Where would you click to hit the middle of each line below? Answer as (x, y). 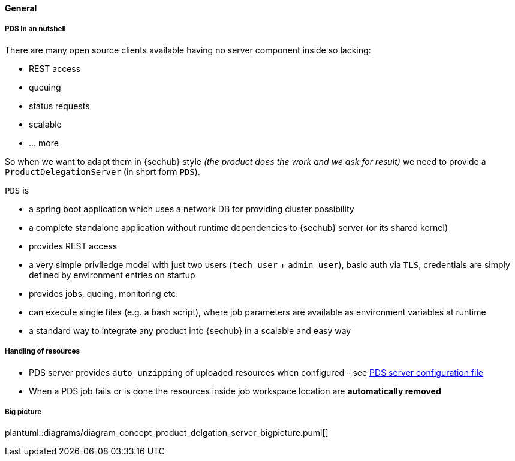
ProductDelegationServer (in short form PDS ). (103, 171)
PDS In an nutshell (35, 29)
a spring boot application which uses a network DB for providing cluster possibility (192, 209)
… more (44, 143)
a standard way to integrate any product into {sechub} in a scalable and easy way (190, 330)
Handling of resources (42, 352)
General (21, 8)
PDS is (17, 190)
